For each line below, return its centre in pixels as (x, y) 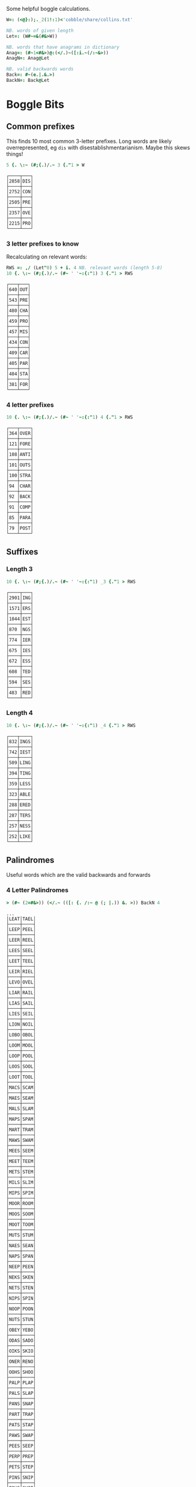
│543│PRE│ (19, 300)
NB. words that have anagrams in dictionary (63, 47)
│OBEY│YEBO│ (21, 1330)
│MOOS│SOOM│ (21, 1214)
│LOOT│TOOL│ (21, 1077)
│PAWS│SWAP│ (21, 1435)
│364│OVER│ (20, 433)
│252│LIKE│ (20, 837)
